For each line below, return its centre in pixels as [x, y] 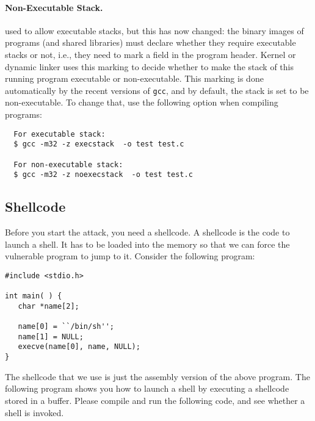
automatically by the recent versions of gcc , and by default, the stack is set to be [157, 90]
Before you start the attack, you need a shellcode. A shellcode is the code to [147, 232]
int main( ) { [34, 296]
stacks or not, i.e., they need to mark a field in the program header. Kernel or [150, 54]
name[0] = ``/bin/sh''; [66, 327]
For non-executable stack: [68, 164]
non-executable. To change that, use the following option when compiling [142, 102]
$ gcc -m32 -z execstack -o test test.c [99, 144]
